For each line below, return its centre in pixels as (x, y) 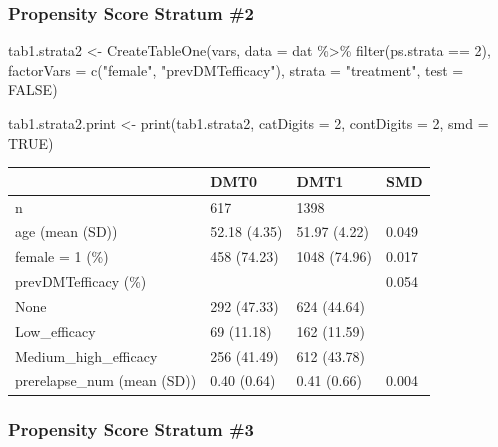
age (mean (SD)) (66, 231)
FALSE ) (33, 89)
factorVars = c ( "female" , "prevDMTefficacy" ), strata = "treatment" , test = (236, 69)
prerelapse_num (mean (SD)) (106, 380)
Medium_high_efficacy (86, 355)
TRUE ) (31, 142)
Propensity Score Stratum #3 (131, 429)
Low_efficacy (55, 330)
